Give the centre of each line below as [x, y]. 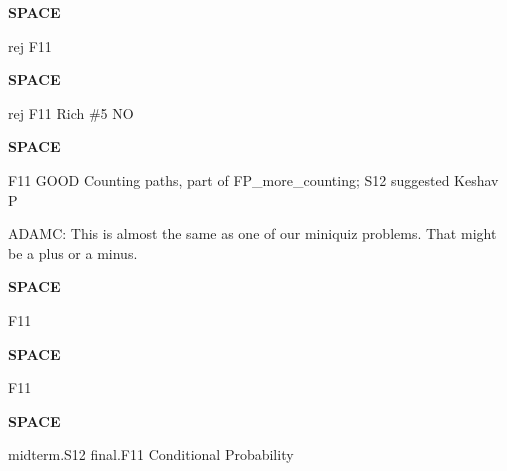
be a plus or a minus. [73, 252]
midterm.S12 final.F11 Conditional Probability [151, 454]
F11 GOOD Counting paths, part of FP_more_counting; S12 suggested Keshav [253, 179]
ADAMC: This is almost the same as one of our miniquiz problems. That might [252, 233]
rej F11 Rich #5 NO [71, 112]
